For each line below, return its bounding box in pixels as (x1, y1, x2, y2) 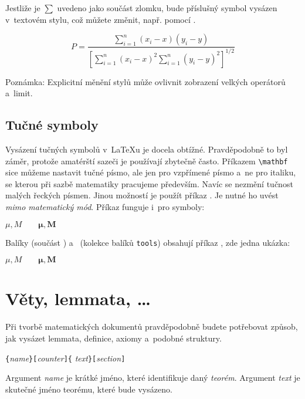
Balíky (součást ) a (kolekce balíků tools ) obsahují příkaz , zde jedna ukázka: (5, 236, 290, 248)
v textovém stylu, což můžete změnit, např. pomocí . (5, 13, 196, 25)
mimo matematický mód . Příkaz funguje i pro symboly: (5, 200, 205, 212)
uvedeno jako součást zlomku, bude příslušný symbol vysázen (57, 2, 277, 13)
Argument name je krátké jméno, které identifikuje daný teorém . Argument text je (5, 371, 300, 384)
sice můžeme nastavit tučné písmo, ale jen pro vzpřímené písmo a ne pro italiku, (5, 166, 296, 178)
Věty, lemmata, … (5, 286, 151, 310)
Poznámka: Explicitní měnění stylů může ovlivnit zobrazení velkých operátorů (5, 75, 286, 87)
